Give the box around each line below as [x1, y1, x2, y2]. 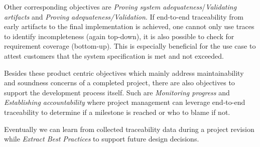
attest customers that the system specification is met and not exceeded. [4, 50, 224, 61]
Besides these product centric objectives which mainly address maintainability [4, 67, 244, 78]
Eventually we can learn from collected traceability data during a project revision [4, 123, 254, 134]
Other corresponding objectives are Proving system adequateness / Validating [4, 2, 237, 12]
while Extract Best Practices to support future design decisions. [4, 133, 199, 144]
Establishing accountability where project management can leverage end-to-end [4, 97, 245, 107]
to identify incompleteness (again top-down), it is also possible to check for [4, 31, 234, 41]
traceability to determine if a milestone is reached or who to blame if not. [4, 106, 230, 117]
